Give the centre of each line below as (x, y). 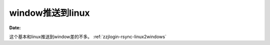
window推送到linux (49, 13)
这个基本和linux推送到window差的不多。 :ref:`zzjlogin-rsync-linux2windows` (88, 37)
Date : (15, 28)
